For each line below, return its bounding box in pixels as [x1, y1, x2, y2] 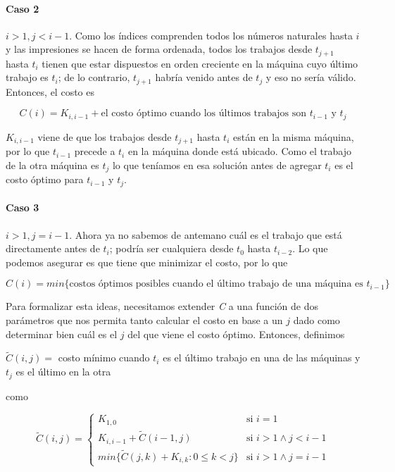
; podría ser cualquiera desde [109, 241, 234, 256]
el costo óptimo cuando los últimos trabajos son [101, 108, 307, 119]
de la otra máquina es [6, 157, 99, 172]
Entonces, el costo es [6, 84, 94, 99]
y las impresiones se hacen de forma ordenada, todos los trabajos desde [6, 42, 313, 56]
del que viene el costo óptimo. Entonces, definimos [127, 326, 345, 341]
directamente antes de [6, 241, 100, 256]
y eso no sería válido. [265, 70, 356, 85]
